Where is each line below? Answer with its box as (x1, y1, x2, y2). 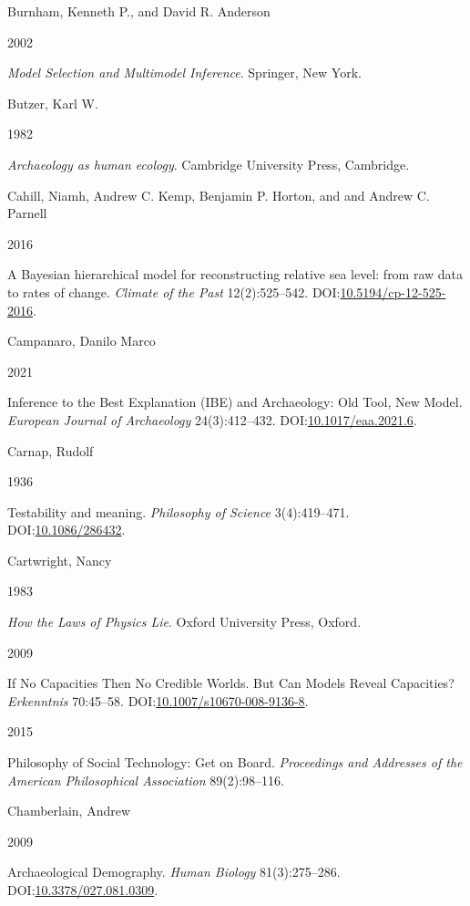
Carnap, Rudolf (7, 441, 94, 460)
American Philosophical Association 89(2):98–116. (7, 770, 284, 789)
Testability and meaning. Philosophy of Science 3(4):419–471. (7, 502, 350, 521)
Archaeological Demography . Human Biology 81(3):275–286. (7, 862, 341, 881)
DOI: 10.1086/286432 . (7, 520, 126, 539)
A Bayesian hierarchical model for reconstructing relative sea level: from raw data (7, 265, 464, 284)
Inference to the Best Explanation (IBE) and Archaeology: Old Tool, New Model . (7, 392, 463, 411)
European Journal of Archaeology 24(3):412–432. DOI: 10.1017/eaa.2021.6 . (7, 410, 417, 429)
